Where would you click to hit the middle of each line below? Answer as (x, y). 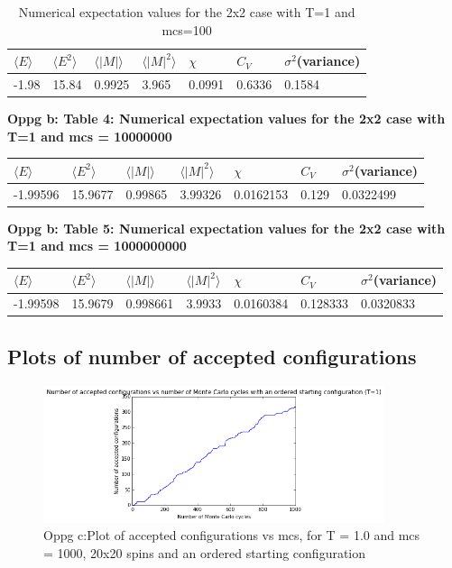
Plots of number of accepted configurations (212, 356)
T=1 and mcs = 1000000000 (97, 246)
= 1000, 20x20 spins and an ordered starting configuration (205, 552)
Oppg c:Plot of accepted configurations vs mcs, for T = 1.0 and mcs (232, 535)
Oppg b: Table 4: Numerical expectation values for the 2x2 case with (226, 119)
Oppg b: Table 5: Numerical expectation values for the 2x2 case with (226, 228)
